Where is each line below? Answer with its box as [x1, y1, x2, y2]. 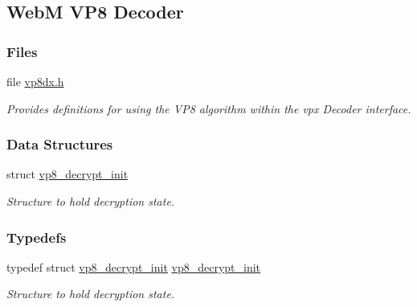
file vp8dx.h [6, 73, 64, 89]
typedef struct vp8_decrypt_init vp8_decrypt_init [6, 258, 261, 275]
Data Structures [6, 134, 113, 154]
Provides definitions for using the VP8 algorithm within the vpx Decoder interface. [6, 100, 411, 117]
